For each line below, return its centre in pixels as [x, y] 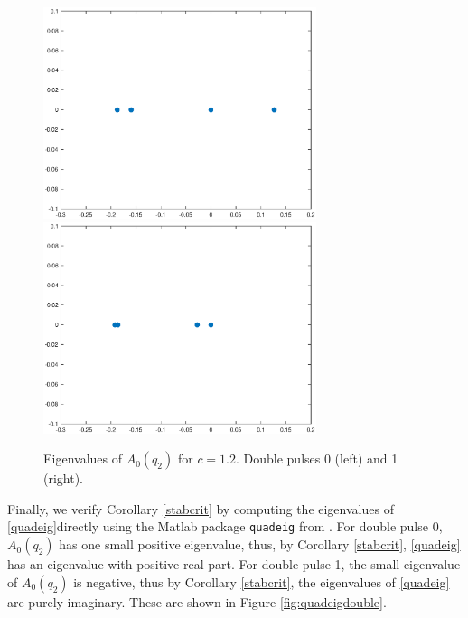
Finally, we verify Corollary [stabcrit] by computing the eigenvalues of [201, 508]
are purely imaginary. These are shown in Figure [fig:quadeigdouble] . [197, 601]
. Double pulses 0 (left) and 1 [317, 459]
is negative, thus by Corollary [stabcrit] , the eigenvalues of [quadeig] [262, 581]
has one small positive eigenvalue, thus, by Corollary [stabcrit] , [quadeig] [260, 544]
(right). [64, 478]
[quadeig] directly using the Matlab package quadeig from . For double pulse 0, [225, 526]
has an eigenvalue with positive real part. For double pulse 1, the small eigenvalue [234, 564]
